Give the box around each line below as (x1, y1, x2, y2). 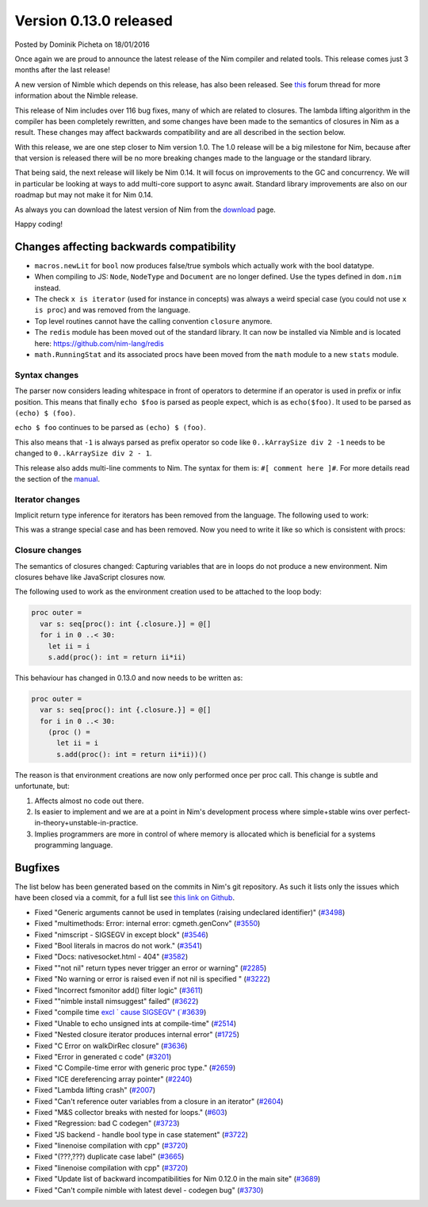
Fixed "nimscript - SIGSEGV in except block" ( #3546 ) (34, 929, 209, 940)
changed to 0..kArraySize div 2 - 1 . (14, 448, 152, 458)
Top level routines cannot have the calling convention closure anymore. (34, 316, 273, 325)
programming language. (34, 840, 113, 850)
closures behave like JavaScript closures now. (14, 572, 166, 582)
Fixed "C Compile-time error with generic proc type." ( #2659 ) (34, 1063, 236, 1073)
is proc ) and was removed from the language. (34, 306, 191, 315)
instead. (34, 283, 61, 293)
